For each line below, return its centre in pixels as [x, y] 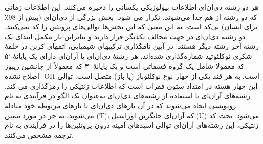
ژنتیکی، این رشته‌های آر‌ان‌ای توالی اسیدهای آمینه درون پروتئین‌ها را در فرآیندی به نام [132, 125]
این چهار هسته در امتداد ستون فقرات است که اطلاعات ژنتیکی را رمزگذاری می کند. [131, 85]
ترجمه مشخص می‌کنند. [39, 135]
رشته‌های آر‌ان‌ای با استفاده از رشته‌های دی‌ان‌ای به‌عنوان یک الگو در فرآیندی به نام [128, 95]
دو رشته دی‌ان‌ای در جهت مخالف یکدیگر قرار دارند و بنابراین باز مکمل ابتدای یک [125, 36]
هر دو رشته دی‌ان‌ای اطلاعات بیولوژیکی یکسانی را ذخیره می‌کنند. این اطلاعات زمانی [132, 7]
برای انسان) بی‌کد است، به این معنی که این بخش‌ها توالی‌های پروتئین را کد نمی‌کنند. [131, 26]
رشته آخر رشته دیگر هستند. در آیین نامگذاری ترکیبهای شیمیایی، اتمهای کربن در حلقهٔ [132, 46]
